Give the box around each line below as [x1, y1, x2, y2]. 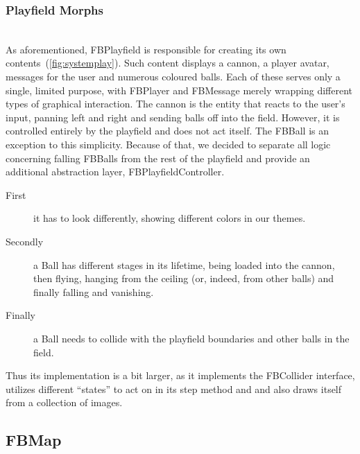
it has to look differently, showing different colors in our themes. [33, 211, 306, 225]
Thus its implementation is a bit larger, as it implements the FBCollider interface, [6, 368, 355, 383]
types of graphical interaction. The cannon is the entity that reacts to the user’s [6, 96, 345, 111]
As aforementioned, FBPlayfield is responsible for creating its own [6, 42, 286, 56]
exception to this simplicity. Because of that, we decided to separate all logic [6, 137, 331, 151]
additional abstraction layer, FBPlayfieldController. [6, 164, 225, 179]
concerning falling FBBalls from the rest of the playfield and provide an [6, 150, 310, 165]
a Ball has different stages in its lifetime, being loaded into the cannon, [33, 257, 335, 272]
